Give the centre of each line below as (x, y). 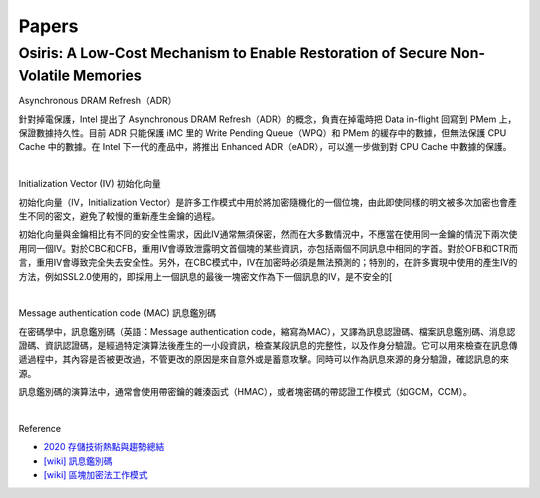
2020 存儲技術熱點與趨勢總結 (104, 447)
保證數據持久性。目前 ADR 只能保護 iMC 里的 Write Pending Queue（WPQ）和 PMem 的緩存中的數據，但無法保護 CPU (262, 133)
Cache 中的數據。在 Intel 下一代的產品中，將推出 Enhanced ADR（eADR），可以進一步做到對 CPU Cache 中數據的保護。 (265, 147)
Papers (48, 26)
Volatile (44, 75)
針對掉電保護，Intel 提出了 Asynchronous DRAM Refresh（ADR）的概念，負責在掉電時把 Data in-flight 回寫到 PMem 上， (267, 119)
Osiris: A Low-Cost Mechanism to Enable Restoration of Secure (233, 53)
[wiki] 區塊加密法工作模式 (96, 475)
